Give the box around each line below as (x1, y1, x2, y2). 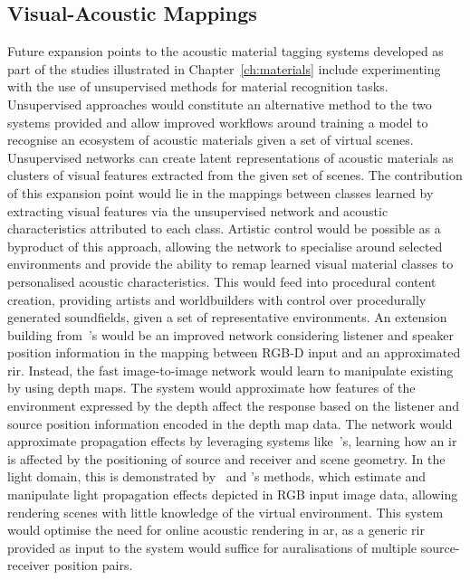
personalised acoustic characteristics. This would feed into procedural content (7, 271, 436, 290)
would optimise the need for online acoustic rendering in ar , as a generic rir (7, 520, 425, 539)
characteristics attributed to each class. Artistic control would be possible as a (7, 219, 441, 238)
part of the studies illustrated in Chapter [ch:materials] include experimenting (7, 59, 441, 78)
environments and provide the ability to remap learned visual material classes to (7, 254, 454, 273)
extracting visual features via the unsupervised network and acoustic (7, 201, 388, 220)
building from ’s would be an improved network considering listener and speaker (7, 325, 454, 344)
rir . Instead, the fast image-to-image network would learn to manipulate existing (7, 360, 454, 379)
